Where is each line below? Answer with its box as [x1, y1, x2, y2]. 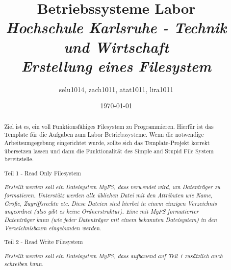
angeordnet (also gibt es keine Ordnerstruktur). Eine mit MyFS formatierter [4, 207, 199, 216]
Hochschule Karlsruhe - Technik [6, 17, 227, 38]
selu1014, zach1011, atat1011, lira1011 [59, 84, 174, 94]
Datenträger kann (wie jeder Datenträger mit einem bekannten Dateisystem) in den [4, 216, 217, 224]
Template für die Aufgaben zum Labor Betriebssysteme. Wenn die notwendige [4, 130, 204, 139]
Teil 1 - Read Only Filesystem [4, 169, 81, 177]
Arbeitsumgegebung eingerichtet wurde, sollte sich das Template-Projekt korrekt [4, 138, 210, 147]
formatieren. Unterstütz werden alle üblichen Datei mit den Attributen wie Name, [4, 191, 213, 199]
